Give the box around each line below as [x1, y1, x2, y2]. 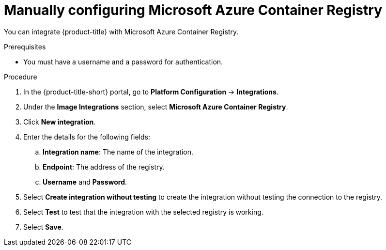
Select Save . [23, 222, 63, 231]
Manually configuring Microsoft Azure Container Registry [4, 2, 382, 18]
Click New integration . [23, 117, 96, 126]
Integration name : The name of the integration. [43, 147, 193, 156]
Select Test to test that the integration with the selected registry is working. [23, 207, 263, 216]
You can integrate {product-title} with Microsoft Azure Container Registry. [4, 27, 239, 36]
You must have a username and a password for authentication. [23, 57, 223, 66]
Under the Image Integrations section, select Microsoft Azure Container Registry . [23, 102, 288, 111]
